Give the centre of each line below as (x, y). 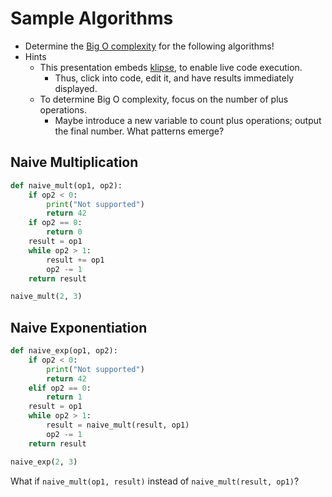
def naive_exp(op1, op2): (64, 351)
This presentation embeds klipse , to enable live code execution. (171, 67)
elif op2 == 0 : (60, 388)
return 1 (64, 397)
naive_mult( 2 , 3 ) (46, 297)
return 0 (64, 232)
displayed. (76, 88)
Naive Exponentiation (79, 327)
